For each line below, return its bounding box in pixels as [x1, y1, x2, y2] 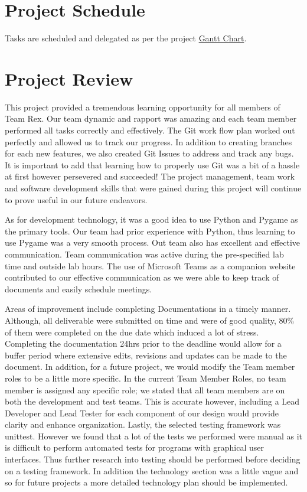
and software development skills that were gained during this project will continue [5, 182, 302, 194]
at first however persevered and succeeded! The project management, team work [5, 170, 295, 183]
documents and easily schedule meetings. [5, 282, 152, 295]
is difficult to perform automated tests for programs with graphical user [5, 441, 264, 454]
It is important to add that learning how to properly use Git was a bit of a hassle [5, 158, 300, 171]
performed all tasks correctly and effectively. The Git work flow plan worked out [5, 124, 295, 136]
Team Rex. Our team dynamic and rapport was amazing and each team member [5, 112, 297, 125]
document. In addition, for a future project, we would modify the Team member [5, 360, 295, 373]
